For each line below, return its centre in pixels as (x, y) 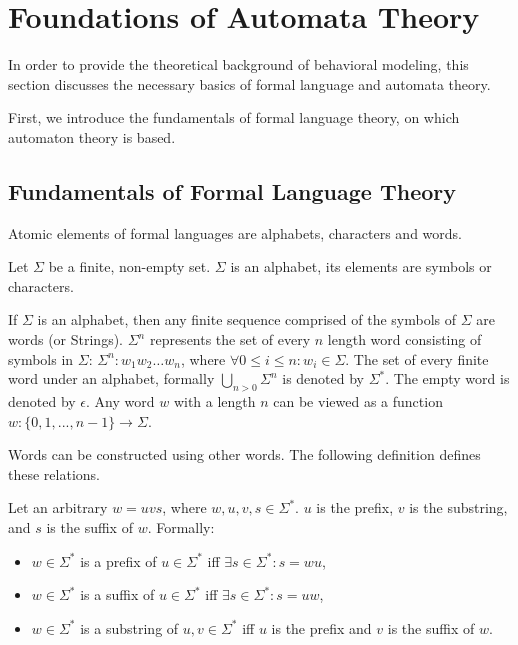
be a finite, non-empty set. (129, 266)
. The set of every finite (417, 358)
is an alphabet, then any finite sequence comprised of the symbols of (247, 319)
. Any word (120, 401)
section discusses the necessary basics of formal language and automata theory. (249, 83)
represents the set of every (230, 339)
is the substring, (458, 507)
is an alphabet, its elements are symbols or (361, 266)
